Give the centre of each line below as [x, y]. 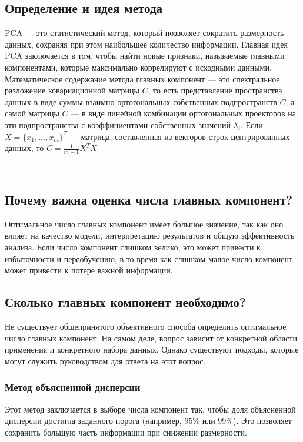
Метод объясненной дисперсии [73, 387]
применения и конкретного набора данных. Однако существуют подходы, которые [152, 349]
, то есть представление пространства [215, 90]
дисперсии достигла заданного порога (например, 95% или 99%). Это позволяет [148, 421]
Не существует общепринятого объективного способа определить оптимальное [146, 326]
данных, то [24, 148]
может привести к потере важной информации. [89, 270]
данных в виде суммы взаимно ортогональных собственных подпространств [141, 101]
